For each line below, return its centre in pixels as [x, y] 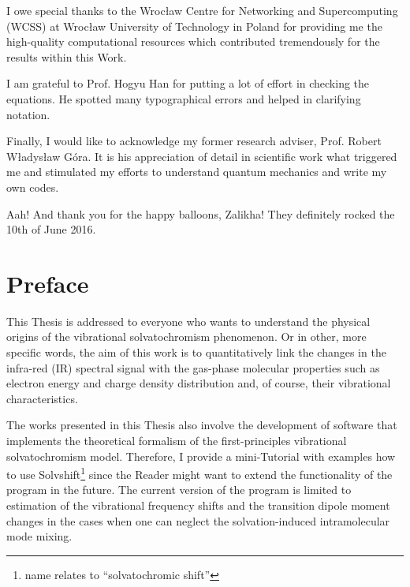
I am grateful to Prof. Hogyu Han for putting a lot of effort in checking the [188, 83]
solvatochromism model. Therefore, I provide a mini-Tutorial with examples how [201, 456]
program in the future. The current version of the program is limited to [179, 490]
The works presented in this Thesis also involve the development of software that [202, 425]
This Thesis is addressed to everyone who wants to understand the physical [188, 321]
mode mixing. [39, 536]
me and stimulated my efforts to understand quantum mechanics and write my [197, 172]
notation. [28, 114]
